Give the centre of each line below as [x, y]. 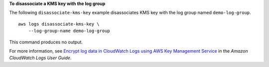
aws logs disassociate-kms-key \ [59, 24]
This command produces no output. [46, 42]
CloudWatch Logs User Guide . [40, 58]
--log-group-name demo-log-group [69, 31]
